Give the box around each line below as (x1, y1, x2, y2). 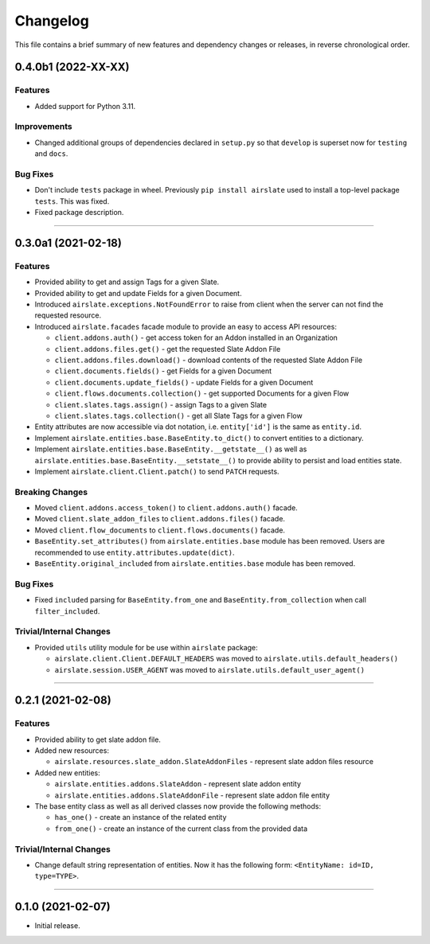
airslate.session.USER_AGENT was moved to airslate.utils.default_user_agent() (54, 665, 365, 674)
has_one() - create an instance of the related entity (54, 813, 227, 822)
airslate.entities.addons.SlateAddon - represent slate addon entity (54, 779, 302, 789)
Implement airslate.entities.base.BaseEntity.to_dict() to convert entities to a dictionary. (34, 433, 364, 443)
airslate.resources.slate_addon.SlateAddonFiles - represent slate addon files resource (54, 757, 374, 767)
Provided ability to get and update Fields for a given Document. (34, 288, 242, 298)
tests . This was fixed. (34, 196, 110, 206)
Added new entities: (34, 768, 101, 778)
